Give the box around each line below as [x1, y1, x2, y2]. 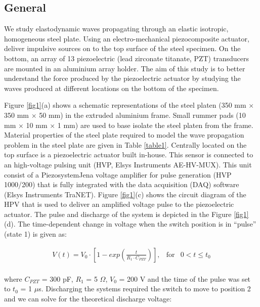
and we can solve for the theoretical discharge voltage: [4, 293, 172, 303]
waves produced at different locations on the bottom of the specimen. [4, 82, 219, 93]
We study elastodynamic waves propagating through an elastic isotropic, [4, 23, 229, 34]
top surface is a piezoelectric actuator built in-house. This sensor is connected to [4, 149, 253, 160]
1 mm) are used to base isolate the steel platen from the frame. [57, 119, 253, 130]
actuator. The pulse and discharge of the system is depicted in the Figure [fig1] [4, 208, 249, 219]
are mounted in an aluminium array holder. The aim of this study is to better [4, 63, 245, 73]
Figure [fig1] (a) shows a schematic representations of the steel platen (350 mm [4, 100, 246, 110]
